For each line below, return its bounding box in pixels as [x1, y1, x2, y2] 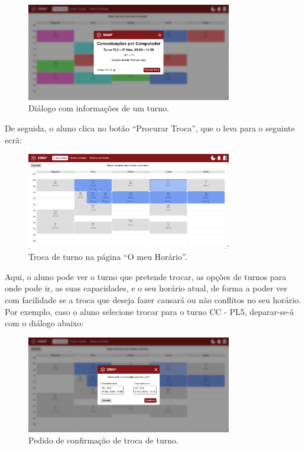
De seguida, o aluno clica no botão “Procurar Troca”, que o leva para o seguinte [5, 121, 295, 134]
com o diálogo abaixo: [5, 317, 84, 329]
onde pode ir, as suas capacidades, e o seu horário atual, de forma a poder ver [5, 282, 287, 294]
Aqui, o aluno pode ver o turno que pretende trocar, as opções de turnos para [5, 270, 287, 282]
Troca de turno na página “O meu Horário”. [28, 250, 187, 263]
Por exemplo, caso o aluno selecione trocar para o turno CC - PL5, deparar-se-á [5, 305, 294, 317]
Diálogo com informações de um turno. [28, 102, 169, 114]
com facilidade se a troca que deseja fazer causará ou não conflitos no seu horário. [5, 294, 301, 306]
